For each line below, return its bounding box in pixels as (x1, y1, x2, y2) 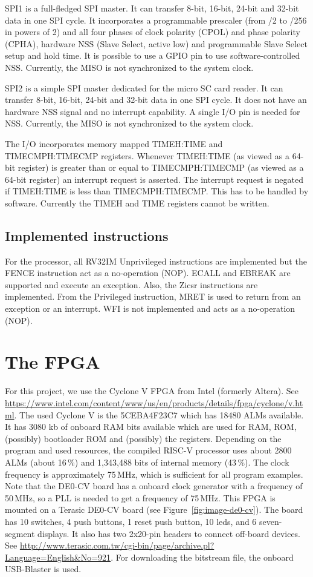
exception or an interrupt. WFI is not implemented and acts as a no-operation (5, 302, 295, 315)
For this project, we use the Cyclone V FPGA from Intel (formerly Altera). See (5, 384, 298, 397)
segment (5, 527, 35, 539)
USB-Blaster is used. (5, 562, 82, 575)
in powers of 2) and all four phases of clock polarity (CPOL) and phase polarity (5, 25, 300, 38)
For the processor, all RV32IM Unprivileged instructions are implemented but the (5, 254, 307, 267)
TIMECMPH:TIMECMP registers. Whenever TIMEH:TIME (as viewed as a (5, 149, 289, 162)
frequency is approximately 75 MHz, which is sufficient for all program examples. (5, 467, 303, 480)
